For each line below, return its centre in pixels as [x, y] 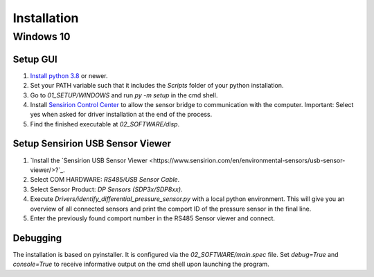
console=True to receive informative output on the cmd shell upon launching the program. [141, 264]
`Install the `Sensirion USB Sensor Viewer [89, 160]
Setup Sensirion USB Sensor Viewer [92, 144]
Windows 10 [42, 37]
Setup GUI [35, 59]
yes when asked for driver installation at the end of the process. [121, 115]
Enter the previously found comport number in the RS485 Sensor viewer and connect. [153, 218]
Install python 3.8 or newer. [69, 75]
